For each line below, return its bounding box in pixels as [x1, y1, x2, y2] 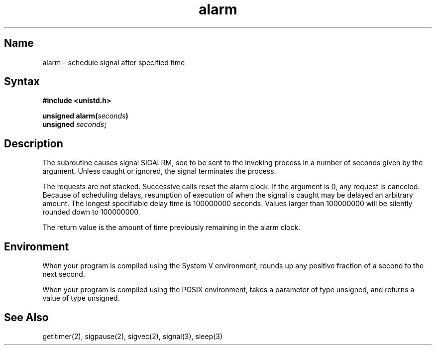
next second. [42, 270, 85, 279]
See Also [4, 311, 49, 324]
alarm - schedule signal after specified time [42, 58, 185, 67]
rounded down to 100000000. [42, 208, 140, 217]
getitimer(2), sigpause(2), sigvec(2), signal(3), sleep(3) [42, 332, 223, 341]
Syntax [4, 75, 40, 88]
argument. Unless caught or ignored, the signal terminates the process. [42, 167, 276, 176]
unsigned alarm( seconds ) [42, 112, 128, 120]
